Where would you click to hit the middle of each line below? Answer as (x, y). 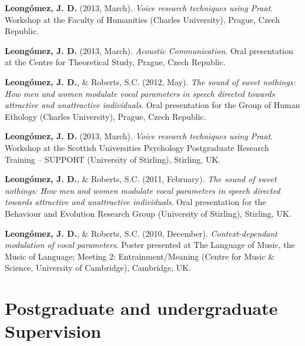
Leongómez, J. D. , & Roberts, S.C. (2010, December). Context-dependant (141, 233)
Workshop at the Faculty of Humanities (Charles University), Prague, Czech (142, 19)
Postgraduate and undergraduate (141, 308)
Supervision (53, 331)
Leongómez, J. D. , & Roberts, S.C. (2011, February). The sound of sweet (141, 179)
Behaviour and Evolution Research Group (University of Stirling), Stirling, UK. (148, 213)
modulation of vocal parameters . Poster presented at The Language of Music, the (150, 245)
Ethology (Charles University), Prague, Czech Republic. (105, 116)
